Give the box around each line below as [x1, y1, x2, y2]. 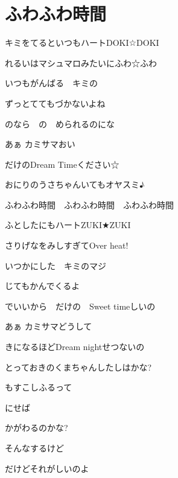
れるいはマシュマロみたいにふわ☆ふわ [5, 56, 157, 69]
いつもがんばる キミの [5, 77, 98, 89]
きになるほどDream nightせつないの [5, 340, 145, 353]
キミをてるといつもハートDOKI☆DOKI [5, 36, 159, 49]
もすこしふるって [5, 381, 72, 394]
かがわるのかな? [5, 421, 68, 434]
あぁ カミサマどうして [5, 320, 92, 333]
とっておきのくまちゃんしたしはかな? [5, 360, 152, 373]
